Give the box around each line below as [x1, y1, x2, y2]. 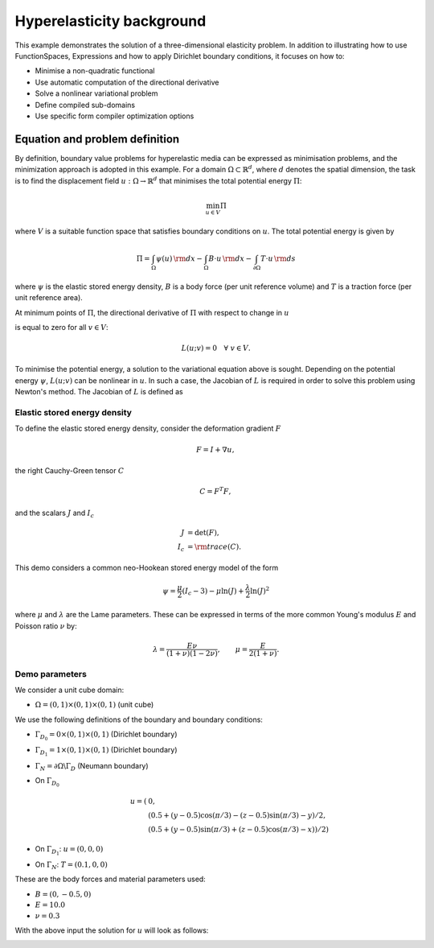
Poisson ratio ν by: [14, 620, 77, 631]
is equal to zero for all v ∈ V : [14, 322, 108, 332]
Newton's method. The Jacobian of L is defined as [14, 387, 184, 397]
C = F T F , [199, 485, 231, 497]
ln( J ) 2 [250, 585, 270, 596]
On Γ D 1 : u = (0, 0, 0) [35, 843, 104, 856]
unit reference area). [14, 293, 84, 303]
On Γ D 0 [35, 775, 59, 788]
